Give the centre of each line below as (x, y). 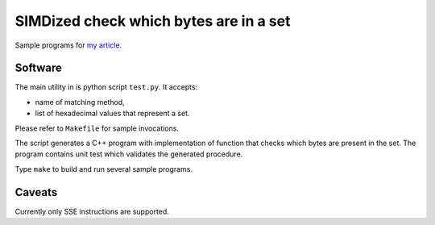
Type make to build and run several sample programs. (104, 169)
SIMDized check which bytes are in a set (153, 21)
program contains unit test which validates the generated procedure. (129, 154)
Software (38, 68)
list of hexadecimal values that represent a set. (112, 114)
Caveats (36, 192)
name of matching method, (80, 102)
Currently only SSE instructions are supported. (92, 211)
